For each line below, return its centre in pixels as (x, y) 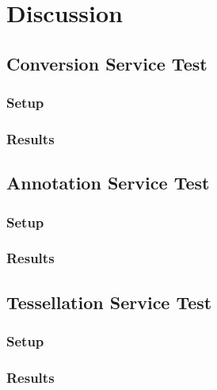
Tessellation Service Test (109, 302)
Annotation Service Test (108, 183)
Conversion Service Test (107, 63)
